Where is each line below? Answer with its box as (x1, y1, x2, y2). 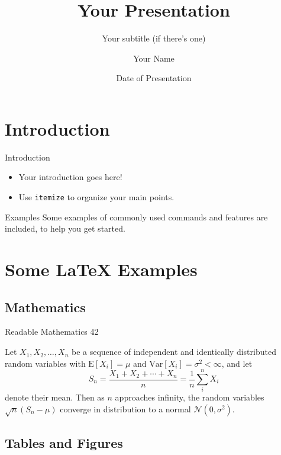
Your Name (133, 52, 175, 64)
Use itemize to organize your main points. (18, 191, 175, 203)
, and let (221, 357, 253, 369)
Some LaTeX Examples (5, 257, 198, 281)
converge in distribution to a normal (60, 402, 191, 415)
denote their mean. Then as (5, 391, 105, 403)
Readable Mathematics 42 (5, 325, 99, 338)
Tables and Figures (5, 434, 123, 452)
